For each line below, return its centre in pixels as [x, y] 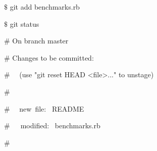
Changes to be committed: [53, 57]
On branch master [40, 41]
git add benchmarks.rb [45, 7]
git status [24, 23]
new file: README [52, 108]
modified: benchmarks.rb [60, 125]
